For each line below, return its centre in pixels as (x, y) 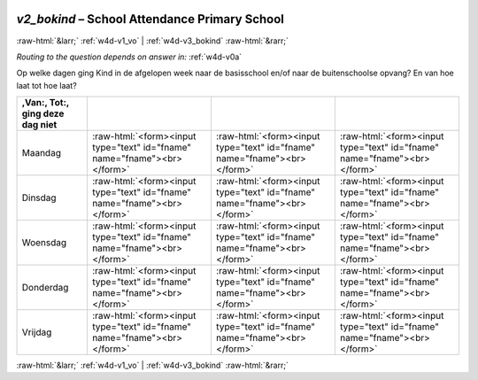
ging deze (43, 113)
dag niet (39, 125)
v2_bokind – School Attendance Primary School (150, 19)
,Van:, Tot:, (46, 103)
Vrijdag (37, 332)
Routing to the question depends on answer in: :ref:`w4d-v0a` (129, 57)
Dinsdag (39, 198)
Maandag (42, 153)
